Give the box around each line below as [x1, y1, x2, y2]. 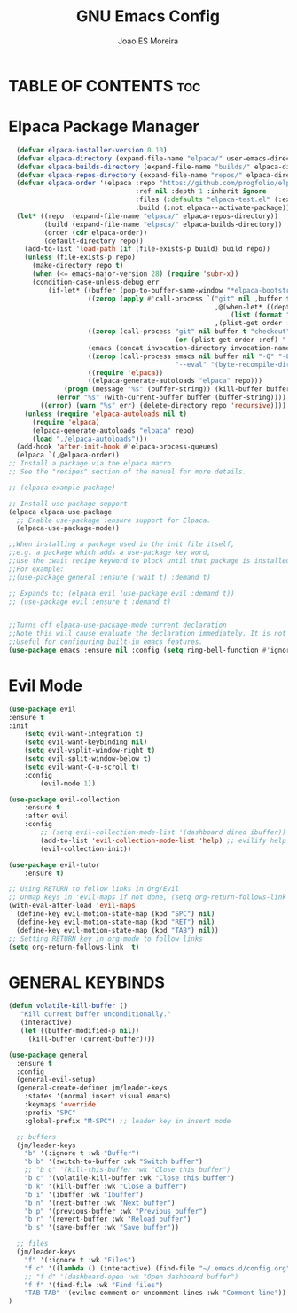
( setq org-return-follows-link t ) [8, 942, 140, 951]
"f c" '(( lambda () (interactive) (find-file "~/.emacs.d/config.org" [24, 1263, 291, 1273]
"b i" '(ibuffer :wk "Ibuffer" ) [24, 1190, 144, 1199]
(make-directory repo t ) [31, 262, 124, 270]
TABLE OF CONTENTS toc [8, 75, 201, 96]
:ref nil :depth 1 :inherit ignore [135, 187, 267, 196]
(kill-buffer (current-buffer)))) [27, 1035, 156, 1043]
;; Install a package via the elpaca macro [8, 459, 172, 468]
